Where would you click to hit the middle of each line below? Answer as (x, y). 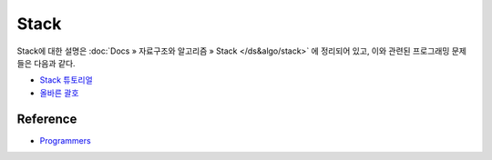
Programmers (65, 140)
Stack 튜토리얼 (66, 80)
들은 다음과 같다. (46, 63)
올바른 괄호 (59, 93)
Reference (47, 119)
